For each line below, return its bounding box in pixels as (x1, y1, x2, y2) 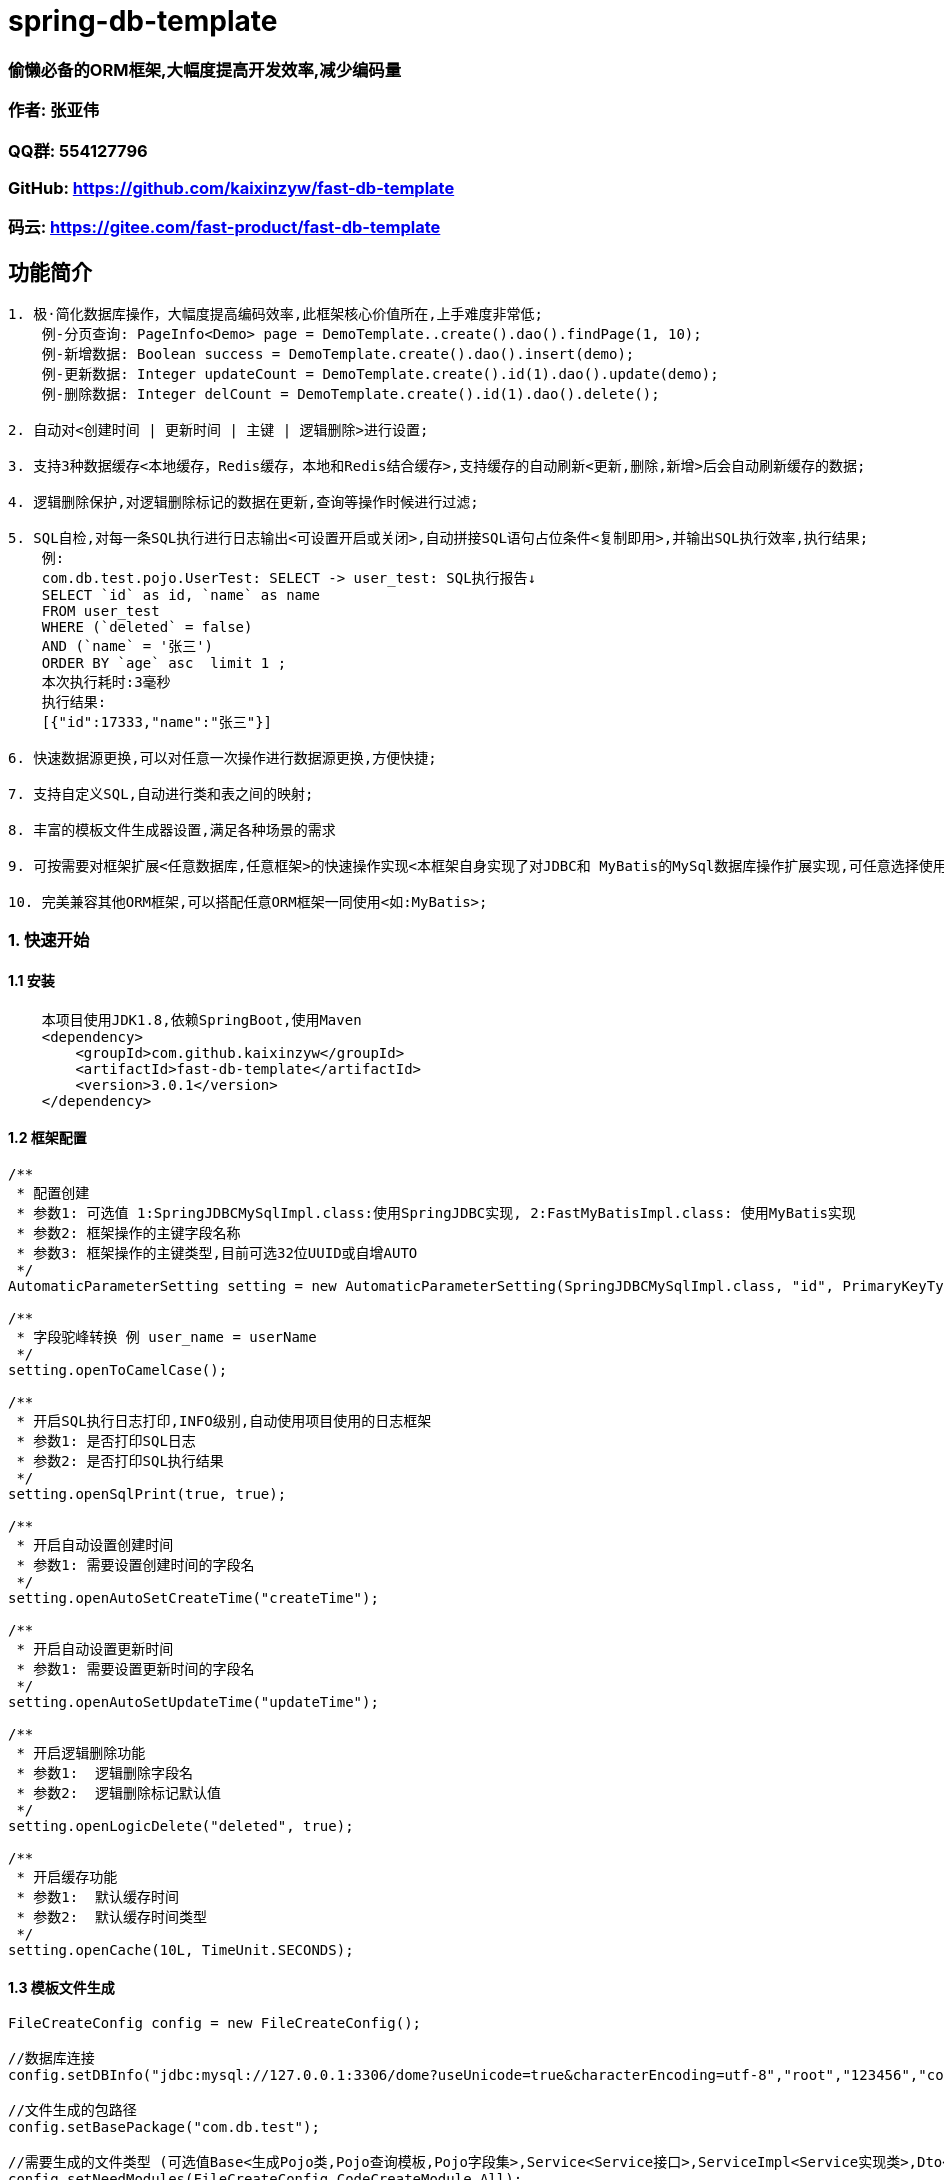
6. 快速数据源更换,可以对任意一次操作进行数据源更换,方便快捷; (8, 750, 437, 767)
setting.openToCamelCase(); (8, 1361, 228, 1378)
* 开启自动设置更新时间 (16, 1640, 174, 1657)
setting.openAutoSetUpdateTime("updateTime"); (8, 1693, 379, 1710)
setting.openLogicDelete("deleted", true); (8, 1817, 354, 1834)
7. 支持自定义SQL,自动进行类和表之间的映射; (8, 786, 314, 803)
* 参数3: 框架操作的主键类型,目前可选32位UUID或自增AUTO (16, 1244, 418, 1261)
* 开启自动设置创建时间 (16, 1536, 174, 1553)
